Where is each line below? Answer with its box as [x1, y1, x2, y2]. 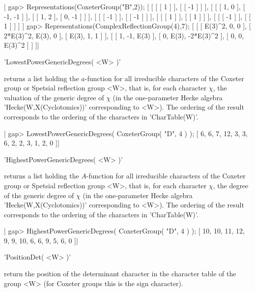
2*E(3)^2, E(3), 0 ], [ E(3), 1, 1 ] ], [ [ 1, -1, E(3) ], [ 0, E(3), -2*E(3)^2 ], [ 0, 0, [4, 30, 244, 40]
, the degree [213, 180, 249, 190]
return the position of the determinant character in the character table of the [4, 268, 236, 279]
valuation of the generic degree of [4, 92, 104, 102]
